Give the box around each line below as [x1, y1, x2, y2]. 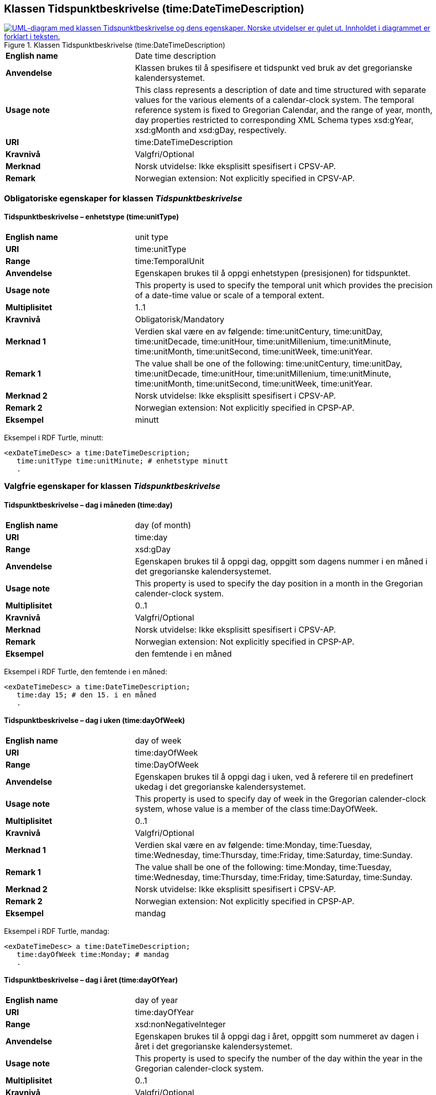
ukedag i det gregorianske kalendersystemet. [135, 781, 306, 792]
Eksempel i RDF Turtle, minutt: [4, 433, 103, 442]
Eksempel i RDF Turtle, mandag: [4, 926, 109, 935]
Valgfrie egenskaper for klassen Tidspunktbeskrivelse [4, 481, 221, 492]
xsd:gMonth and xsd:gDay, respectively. [135, 125, 286, 136]
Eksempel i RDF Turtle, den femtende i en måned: [4, 667, 168, 676]
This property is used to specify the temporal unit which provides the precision [135, 280, 433, 291]
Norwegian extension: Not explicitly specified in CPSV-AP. [135, 173, 355, 184]
